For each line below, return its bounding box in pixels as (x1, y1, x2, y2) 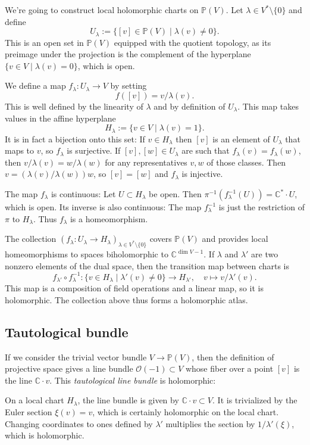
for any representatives (105, 155, 187, 168)
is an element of (212, 132, 270, 145)
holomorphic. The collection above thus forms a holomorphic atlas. (5, 293, 248, 306)
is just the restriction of (218, 201, 305, 213)
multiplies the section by (165, 417, 255, 430)
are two (251, 248, 278, 260)
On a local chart (5, 394, 64, 406)
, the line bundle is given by (77, 394, 179, 406)
